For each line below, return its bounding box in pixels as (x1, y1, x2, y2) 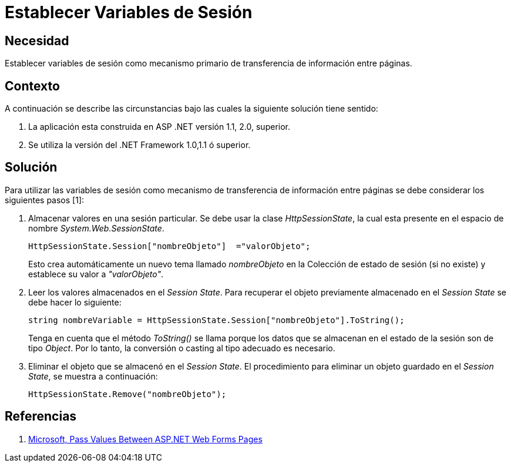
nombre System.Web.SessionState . (28, 223, 164, 233)
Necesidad (5, 33, 69, 48)
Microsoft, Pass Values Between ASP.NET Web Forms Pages (28, 434, 263, 444)
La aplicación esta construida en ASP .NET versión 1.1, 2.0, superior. (28, 122, 291, 132)
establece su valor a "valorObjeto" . (28, 268, 164, 279)
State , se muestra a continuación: (28, 371, 158, 381)
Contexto (5, 78, 60, 93)
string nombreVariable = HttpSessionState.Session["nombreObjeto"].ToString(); (28, 315, 405, 325)
